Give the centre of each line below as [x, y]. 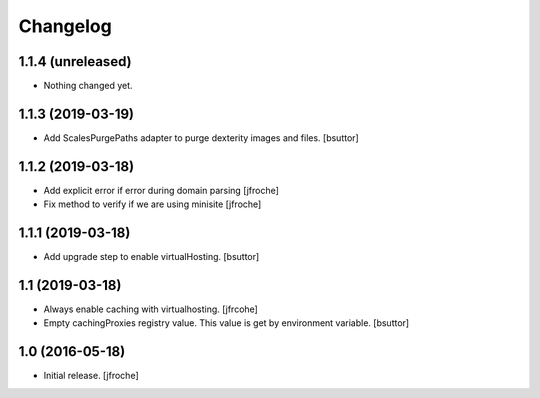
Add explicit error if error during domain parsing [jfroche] [161, 190]
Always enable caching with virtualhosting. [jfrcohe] [151, 309]
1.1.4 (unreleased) [75, 61]
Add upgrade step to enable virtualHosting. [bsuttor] [151, 257]
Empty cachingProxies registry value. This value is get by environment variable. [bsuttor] [226, 323]
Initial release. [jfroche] [91, 376]
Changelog [65, 26]
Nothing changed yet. [88, 86]
